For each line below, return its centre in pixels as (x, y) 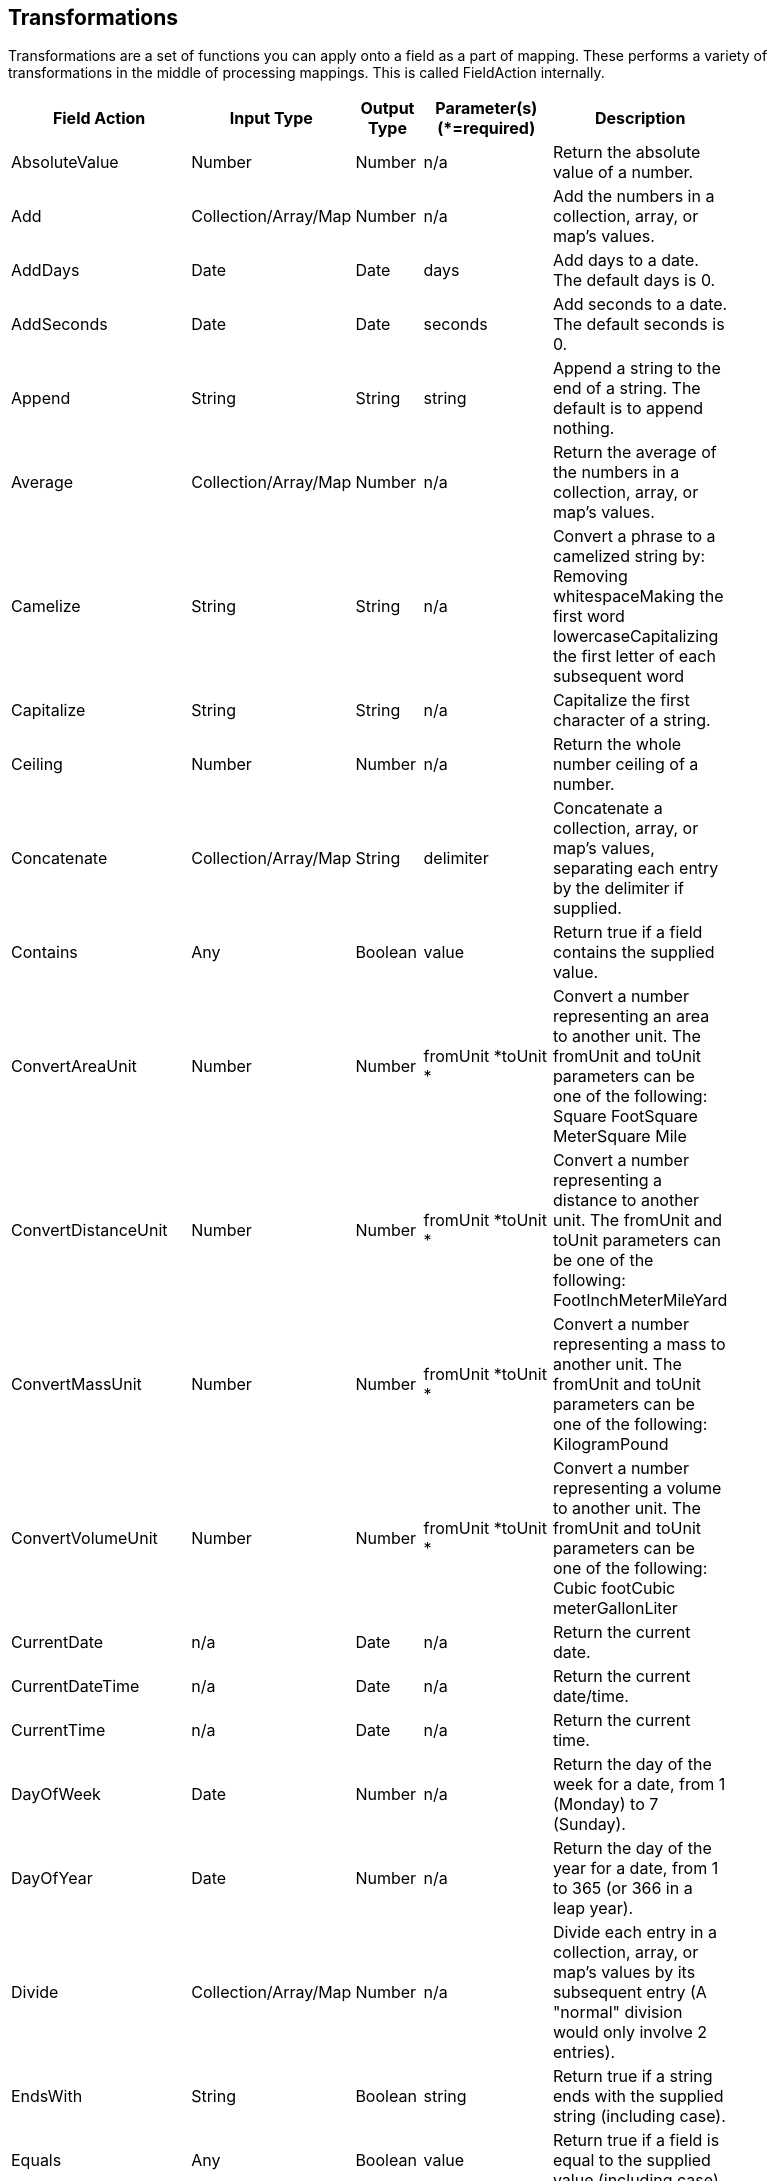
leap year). (593, 1908)
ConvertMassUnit (76, 1384)
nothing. (583, 428)
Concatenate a (607, 808)
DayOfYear (52, 1878)
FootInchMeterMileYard (640, 1300)
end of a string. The (626, 388)
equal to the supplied (631, 2160)
